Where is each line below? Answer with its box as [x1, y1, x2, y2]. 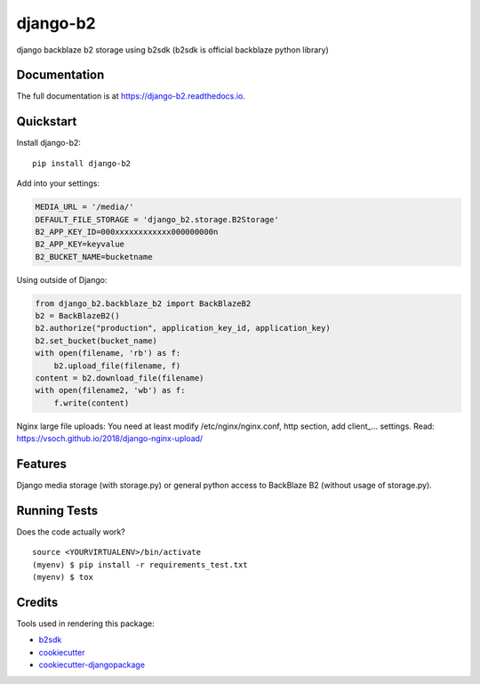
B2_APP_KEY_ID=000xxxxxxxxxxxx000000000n [35, 227, 219, 237]
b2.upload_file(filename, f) [53, 360, 181, 371]
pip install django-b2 [32, 158, 132, 168]
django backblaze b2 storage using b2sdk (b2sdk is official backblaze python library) [16, 44, 329, 55]
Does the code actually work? [16, 526, 126, 537]
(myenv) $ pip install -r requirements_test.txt [32, 559, 248, 569]
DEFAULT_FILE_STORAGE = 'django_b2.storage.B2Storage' [35, 214, 279, 224]
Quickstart [16, 114, 77, 129]
